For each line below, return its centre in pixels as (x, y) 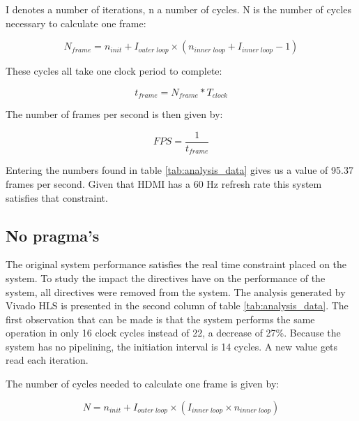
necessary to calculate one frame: (76, 23)
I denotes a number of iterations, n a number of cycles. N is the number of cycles (178, 9)
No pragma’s (53, 235)
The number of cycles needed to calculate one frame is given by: (143, 384)
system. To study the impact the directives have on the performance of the (166, 278)
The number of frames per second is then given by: (114, 114)
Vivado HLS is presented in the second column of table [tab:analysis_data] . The (177, 305)
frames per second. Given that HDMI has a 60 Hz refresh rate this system (164, 183)
